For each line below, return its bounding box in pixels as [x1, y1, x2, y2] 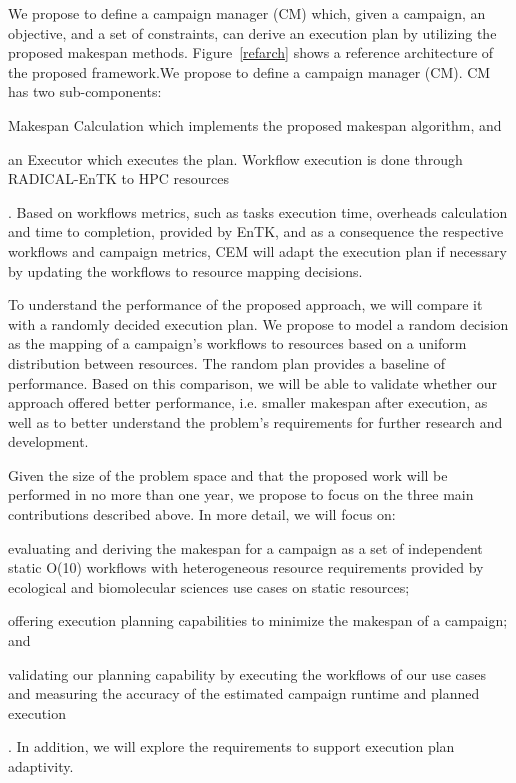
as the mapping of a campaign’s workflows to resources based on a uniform [8, 333, 467, 354]
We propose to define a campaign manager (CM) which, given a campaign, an [8, 3, 486, 23]
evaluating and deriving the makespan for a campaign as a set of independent [8, 537, 483, 558]
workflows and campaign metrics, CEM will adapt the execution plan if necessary [8, 240, 507, 261]
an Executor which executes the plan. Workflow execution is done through [8, 148, 463, 169]
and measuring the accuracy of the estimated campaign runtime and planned [8, 683, 480, 704]
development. [8, 431, 89, 452]
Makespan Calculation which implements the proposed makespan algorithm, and [8, 114, 502, 135]
